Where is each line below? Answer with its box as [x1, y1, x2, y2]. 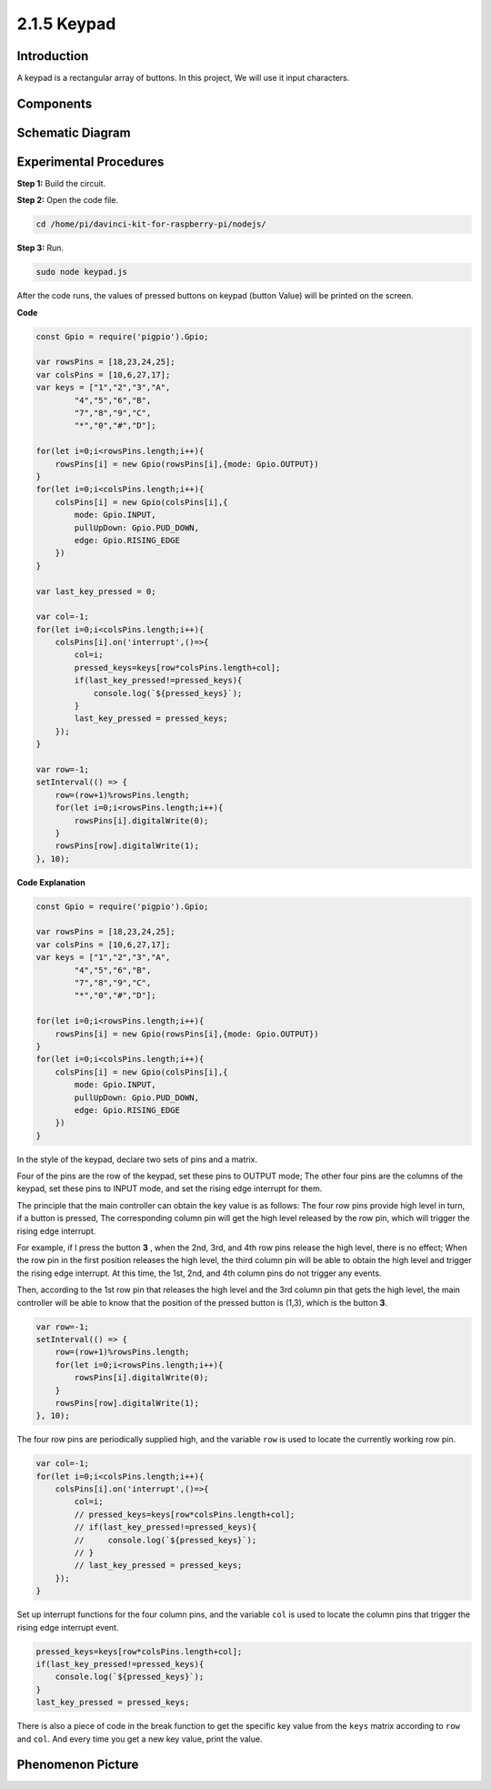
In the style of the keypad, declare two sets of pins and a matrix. [16, 1154, 258, 1165]
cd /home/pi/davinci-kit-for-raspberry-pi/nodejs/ [35, 219, 267, 229]
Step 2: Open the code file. [16, 195, 118, 206]
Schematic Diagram [16, 125, 131, 140]
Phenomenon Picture [16, 1757, 139, 1773]
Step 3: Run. [16, 242, 64, 254]
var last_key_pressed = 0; [35, 586, 156, 596]
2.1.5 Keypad [16, 14, 116, 34]
